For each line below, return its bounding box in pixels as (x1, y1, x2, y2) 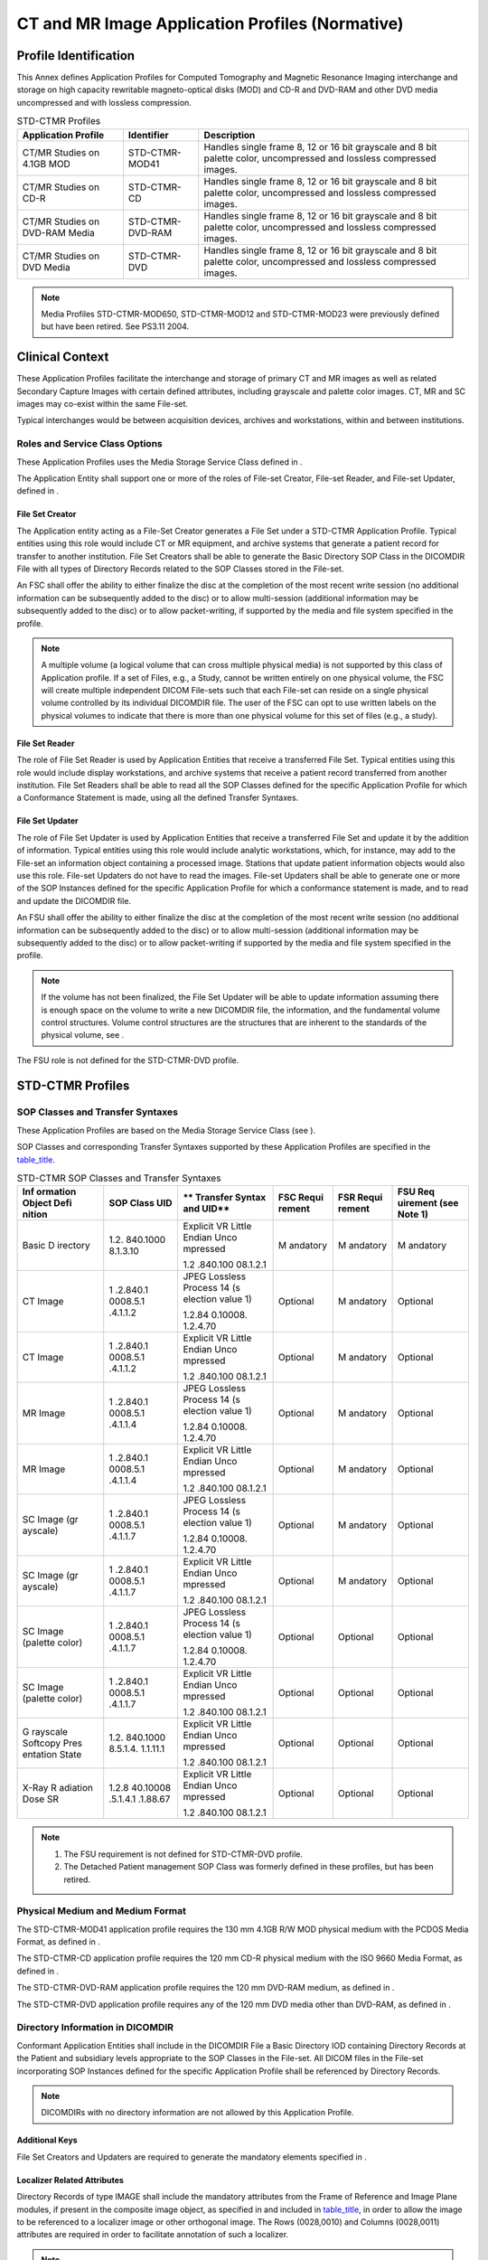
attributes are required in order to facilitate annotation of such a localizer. (16, 2229, 289, 2240)
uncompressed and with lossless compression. (16, 97, 192, 108)
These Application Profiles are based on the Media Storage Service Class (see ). (16, 1125, 316, 1135)
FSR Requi (337, 1191, 383, 1204)
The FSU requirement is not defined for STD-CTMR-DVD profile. (63, 1849, 303, 1860)
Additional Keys (16, 2134, 78, 2146)
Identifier (127, 128, 169, 141)
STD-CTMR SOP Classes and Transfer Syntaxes (16, 1172, 221, 1184)
